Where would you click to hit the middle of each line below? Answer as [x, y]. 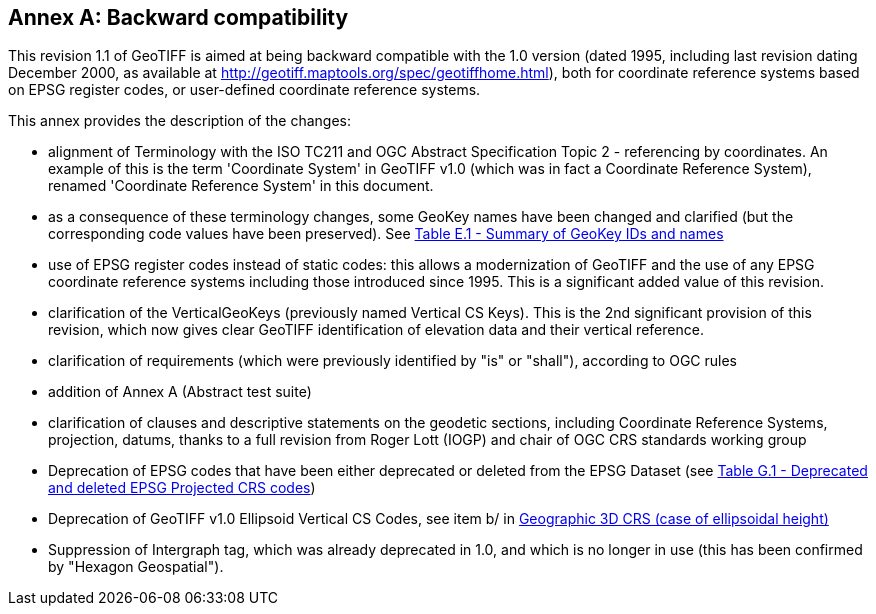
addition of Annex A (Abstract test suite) [180, 392]
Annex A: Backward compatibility [178, 17]
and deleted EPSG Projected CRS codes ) [182, 488]
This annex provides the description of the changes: [179, 121]
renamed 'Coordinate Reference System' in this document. [241, 186]
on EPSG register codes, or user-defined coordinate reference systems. [244, 90]
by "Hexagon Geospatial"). [136, 567]
